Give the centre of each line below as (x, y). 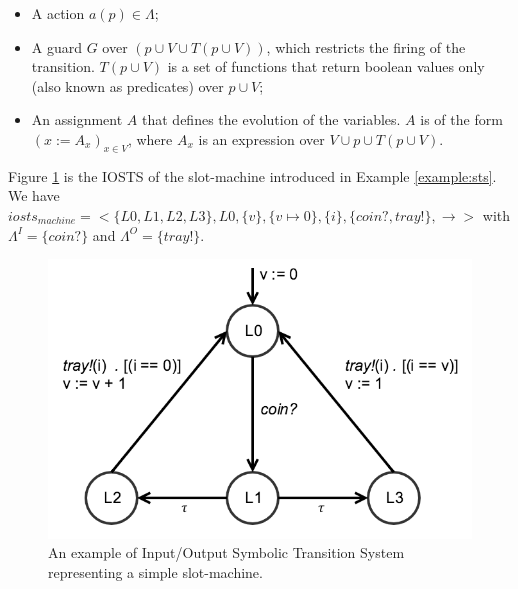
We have (34, 195)
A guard (57, 46)
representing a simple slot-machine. (155, 572)
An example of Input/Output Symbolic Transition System (226, 552)
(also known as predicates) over (127, 85)
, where (150, 138)
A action (58, 13)
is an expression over (261, 138)
